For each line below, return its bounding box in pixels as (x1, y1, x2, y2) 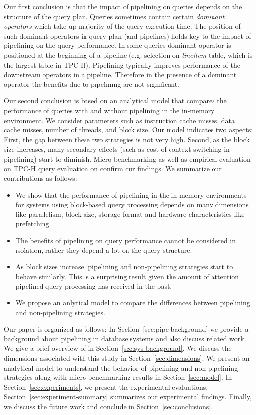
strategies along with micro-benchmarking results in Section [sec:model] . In (4, 372, 232, 382)
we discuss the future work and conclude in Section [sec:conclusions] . (4, 401, 213, 411)
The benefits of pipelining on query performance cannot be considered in (15, 235, 236, 246)
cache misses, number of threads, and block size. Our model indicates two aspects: (4, 124, 253, 135)
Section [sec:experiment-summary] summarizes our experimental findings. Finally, (4, 391, 252, 402)
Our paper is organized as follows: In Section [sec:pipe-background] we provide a (4, 324, 249, 334)
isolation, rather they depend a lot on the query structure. (15, 245, 192, 255)
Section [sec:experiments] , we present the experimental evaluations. (4, 381, 208, 392)
